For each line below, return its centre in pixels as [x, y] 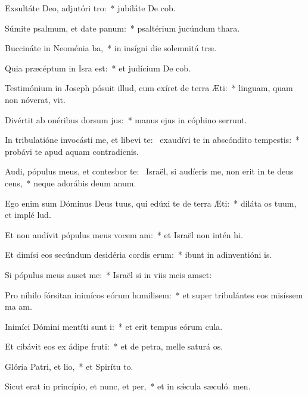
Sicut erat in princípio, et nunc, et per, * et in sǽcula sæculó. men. [128, 386]
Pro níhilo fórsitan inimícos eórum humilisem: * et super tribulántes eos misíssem [154, 294]
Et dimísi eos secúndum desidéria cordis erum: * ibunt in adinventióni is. [139, 255]
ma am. [18, 306]
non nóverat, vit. [35, 99]
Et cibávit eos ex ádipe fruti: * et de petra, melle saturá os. [114, 346]
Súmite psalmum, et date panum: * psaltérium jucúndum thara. [122, 28]
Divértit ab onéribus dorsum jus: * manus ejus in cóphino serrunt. [126, 119]
